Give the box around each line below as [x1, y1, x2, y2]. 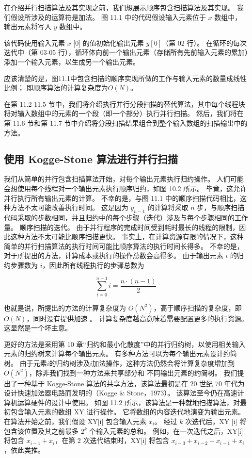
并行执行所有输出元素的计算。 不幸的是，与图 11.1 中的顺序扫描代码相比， [4, 193, 240, 203]
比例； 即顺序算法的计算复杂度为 [4, 82, 108, 93]
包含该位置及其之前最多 [4, 425, 79, 436]
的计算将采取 [147, 202, 189, 213]
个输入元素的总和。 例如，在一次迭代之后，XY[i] [89, 425, 243, 436]
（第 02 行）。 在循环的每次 [162, 37, 247, 48]
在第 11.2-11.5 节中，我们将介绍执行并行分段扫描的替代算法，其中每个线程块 [4, 98, 245, 109]
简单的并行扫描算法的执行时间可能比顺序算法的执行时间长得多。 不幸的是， [4, 241, 244, 251]
